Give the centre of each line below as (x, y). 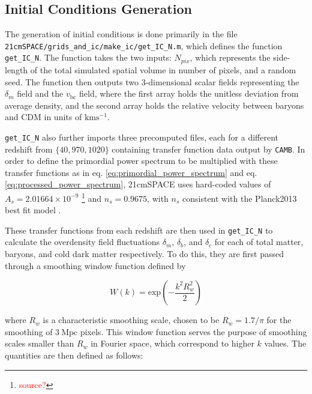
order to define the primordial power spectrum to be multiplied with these (141, 161)
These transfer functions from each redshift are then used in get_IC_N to (139, 230)
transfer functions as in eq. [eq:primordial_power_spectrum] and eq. (131, 172)
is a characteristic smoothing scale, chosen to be (131, 320)
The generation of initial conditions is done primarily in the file (121, 34)
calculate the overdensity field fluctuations (82, 242)
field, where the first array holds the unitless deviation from (189, 93)
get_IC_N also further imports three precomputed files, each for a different (142, 137)
